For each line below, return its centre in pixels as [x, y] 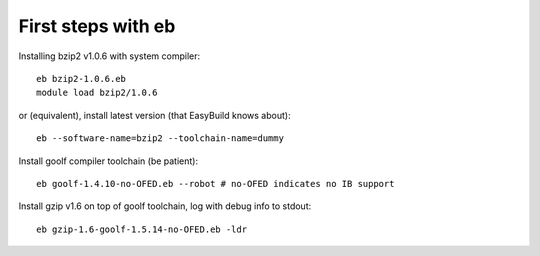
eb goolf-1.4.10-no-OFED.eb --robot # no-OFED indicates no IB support [215, 183]
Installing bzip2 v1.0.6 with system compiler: [109, 56]
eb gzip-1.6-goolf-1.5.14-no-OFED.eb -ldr [142, 229]
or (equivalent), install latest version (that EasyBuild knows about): [154, 115]
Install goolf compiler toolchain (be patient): [108, 161]
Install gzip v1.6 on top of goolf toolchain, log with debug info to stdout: [165, 206]
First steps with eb [97, 26]
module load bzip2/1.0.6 [97, 93]
